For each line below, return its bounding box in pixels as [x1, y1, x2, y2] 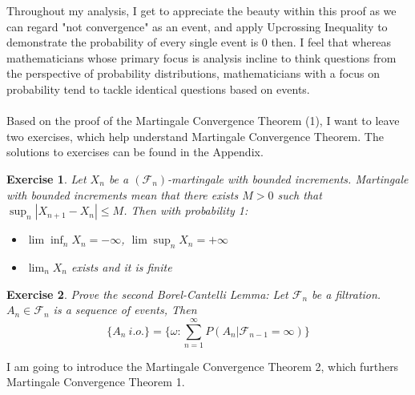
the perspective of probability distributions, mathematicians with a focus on [6, 65, 381, 82]
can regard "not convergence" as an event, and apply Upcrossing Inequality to [6, 18, 388, 34]
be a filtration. [312, 285, 381, 302]
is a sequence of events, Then [53, 301, 197, 318]
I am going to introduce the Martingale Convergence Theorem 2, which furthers [6, 357, 399, 374]
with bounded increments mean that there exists [6, 186, 239, 203]
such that [277, 186, 322, 203]
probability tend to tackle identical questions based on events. [6, 80, 310, 97]
